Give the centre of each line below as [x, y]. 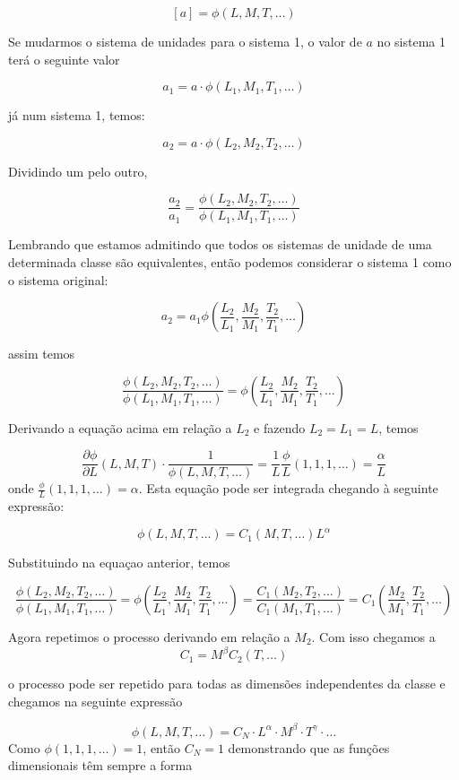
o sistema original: [58, 279]
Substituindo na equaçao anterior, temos [119, 563]
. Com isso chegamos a [373, 636]
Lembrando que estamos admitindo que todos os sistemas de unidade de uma [220, 244]
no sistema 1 [411, 41]
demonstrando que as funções [309, 747]
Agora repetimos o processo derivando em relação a [149, 636]
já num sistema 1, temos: [77, 115]
